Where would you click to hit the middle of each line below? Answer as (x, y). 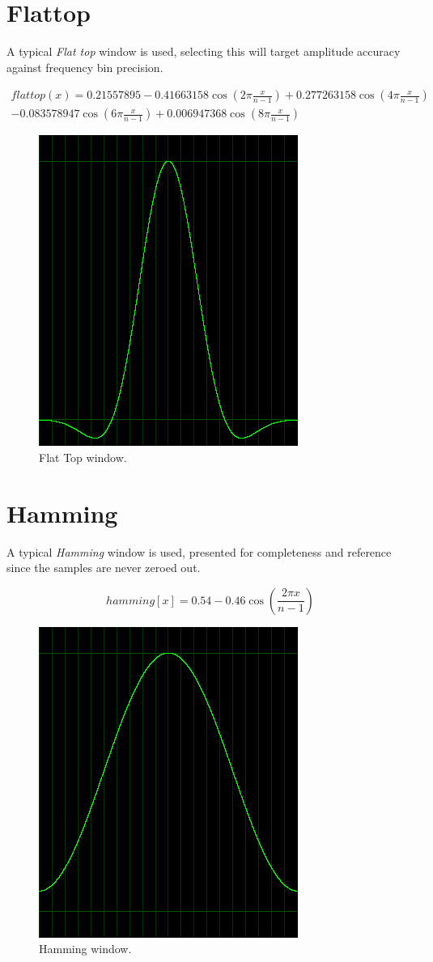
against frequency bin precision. (85, 67)
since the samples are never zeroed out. (104, 568)
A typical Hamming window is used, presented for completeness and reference (199, 551)
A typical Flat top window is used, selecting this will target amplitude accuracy (204, 51)
